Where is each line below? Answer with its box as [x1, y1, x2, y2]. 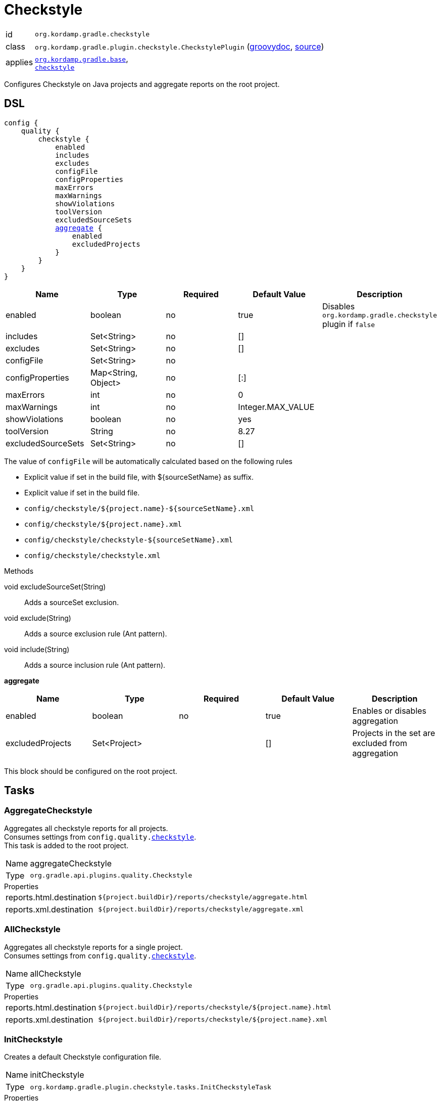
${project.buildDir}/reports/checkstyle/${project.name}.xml [98, 1016, 328, 1024]
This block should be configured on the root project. [4, 766, 177, 775]
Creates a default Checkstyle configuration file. [4, 1052, 162, 1062]
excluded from [352, 738, 407, 748]
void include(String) [4, 645, 70, 654]
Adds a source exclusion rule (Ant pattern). [24, 629, 167, 638]
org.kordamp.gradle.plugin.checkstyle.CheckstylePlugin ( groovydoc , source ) [35, 41, 324, 52]
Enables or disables [352, 705, 427, 716]
